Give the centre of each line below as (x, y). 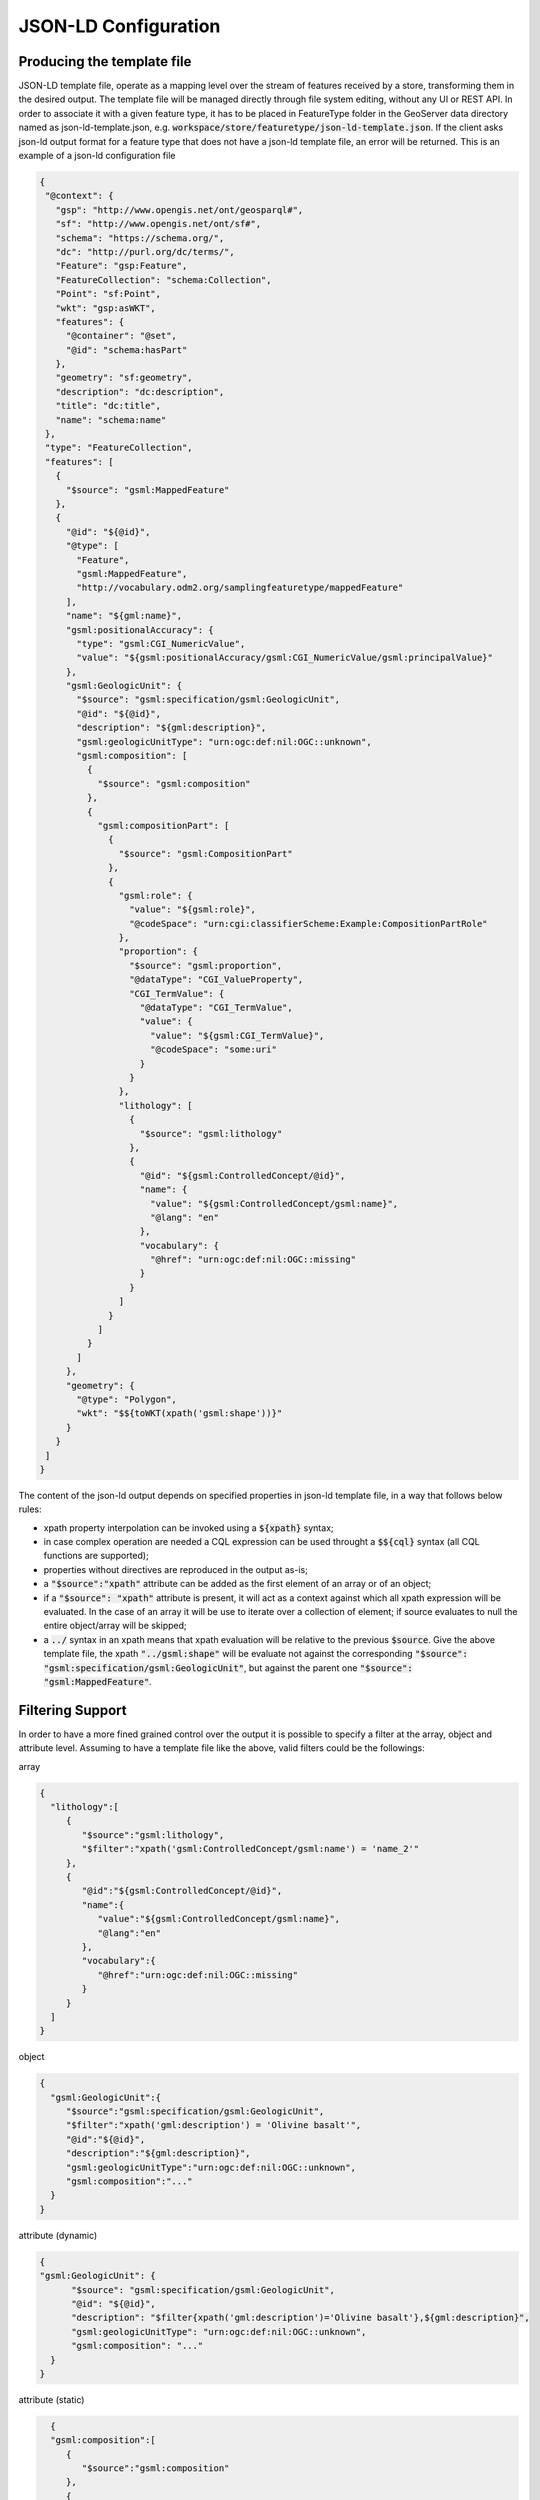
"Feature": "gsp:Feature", (121, 266)
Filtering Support (72, 1710)
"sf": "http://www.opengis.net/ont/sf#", (158, 224)
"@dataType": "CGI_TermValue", (216, 1008)
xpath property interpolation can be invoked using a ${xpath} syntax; (188, 1527)
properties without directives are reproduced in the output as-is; (176, 1569)
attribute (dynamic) (58, 2235)
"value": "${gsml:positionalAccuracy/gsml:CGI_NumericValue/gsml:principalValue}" (285, 658)
